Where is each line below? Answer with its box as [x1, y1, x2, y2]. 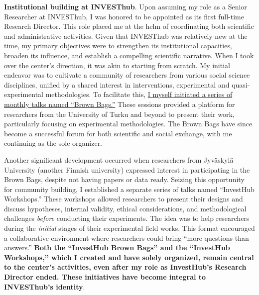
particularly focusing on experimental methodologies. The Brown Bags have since [4, 118, 253, 129]
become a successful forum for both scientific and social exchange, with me [4, 128, 232, 138]
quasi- [232, 79, 250, 90]
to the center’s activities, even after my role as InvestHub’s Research [4, 262, 247, 272]
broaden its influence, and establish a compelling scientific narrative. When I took [4, 50, 254, 60]
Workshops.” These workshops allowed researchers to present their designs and [4, 194, 243, 204]
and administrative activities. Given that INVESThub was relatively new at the [4, 30, 248, 41]
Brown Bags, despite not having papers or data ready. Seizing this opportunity [4, 174, 245, 185]
